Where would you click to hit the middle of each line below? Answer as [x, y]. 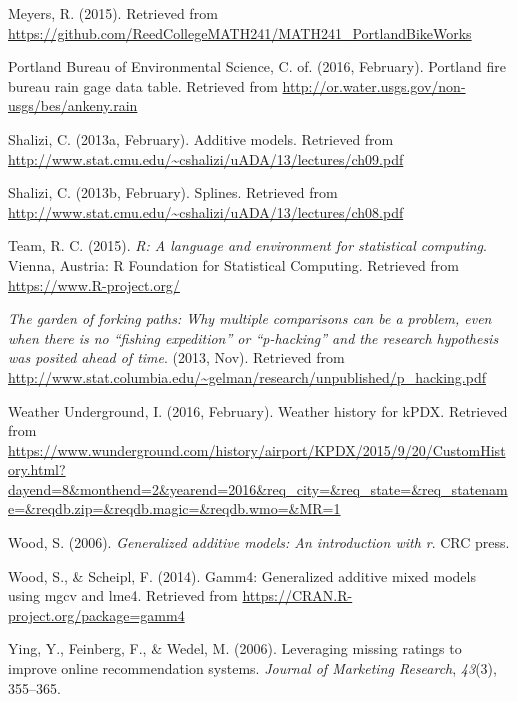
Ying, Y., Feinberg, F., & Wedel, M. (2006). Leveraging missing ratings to [235, 648]
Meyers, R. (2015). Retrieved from [113, 13]
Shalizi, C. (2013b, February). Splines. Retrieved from [173, 192]
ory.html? [37, 469]
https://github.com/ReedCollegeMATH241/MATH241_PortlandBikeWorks [240, 32]
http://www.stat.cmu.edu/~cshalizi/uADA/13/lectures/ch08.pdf [206, 211]
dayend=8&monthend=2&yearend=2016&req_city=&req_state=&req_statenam [258, 488]
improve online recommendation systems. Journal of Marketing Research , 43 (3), [252, 668]
